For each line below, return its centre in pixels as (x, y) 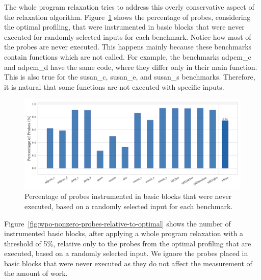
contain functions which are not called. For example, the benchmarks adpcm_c (128, 56)
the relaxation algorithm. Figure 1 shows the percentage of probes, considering (127, 17)
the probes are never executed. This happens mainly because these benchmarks (128, 47)
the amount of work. (36, 273)
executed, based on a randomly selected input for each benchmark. (129, 206)
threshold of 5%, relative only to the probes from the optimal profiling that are (128, 243)
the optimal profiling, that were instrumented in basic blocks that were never (124, 27)
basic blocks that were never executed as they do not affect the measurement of (128, 263)
